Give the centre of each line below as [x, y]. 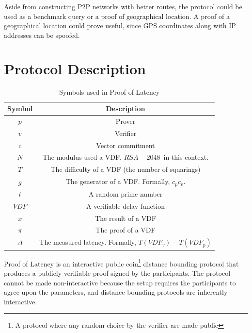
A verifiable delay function [126, 206]
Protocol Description [75, 68]
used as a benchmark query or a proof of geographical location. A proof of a [117, 16]
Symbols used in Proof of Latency [110, 92]
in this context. [186, 157]
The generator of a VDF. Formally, [118, 181]
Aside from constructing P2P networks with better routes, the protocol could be [123, 6]
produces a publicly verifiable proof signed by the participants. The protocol [117, 273]
